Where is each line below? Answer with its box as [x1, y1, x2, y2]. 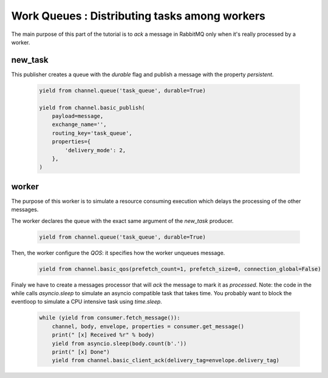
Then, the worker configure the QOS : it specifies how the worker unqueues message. [11, 249, 225, 256]
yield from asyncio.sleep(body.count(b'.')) [52, 340, 187, 347]
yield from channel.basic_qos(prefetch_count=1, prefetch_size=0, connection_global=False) [39, 265, 321, 272]
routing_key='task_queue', [52, 130, 133, 136]
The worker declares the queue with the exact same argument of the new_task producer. [11, 217, 234, 225]
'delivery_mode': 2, [64, 147, 126, 153]
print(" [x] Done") [52, 348, 111, 355]
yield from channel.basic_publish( [39, 104, 145, 111]
